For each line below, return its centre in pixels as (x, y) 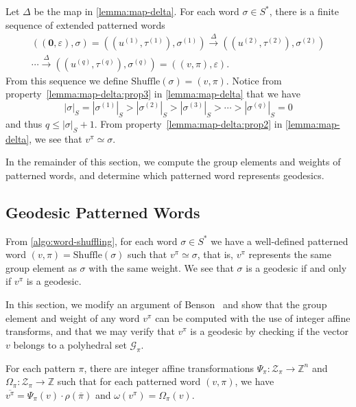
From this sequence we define (67, 80)
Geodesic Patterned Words (103, 212)
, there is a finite (304, 11)
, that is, (215, 254)
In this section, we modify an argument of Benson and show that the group (166, 304)
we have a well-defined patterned (280, 241)
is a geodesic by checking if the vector (270, 331)
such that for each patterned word (129, 381)
